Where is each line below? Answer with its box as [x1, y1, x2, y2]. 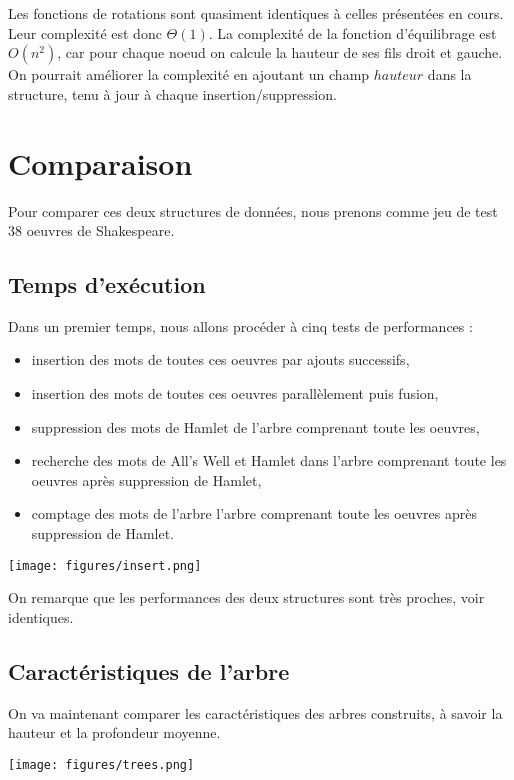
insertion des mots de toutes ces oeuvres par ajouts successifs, [31, 349, 410, 370]
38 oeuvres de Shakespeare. [8, 220, 175, 241]
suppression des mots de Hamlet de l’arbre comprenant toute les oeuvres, [31, 416, 480, 437]
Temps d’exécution [8, 269, 206, 300]
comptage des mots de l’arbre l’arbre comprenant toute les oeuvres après [31, 503, 477, 524]
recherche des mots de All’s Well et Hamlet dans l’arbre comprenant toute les [31, 450, 507, 471]
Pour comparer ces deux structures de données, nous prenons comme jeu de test [8, 200, 498, 221]
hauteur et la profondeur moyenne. [8, 722, 221, 743]
